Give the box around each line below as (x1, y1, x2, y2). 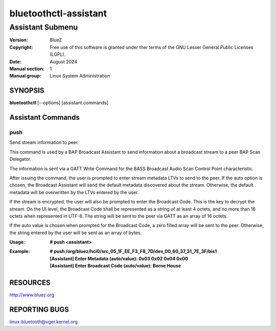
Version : (9, 37, 28, 43)
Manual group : (9, 73, 41, 79)
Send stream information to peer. (9, 139, 79, 146)
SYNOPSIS (9, 86, 44, 95)
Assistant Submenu (9, 23, 78, 32)
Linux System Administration (50, 73, 110, 79)
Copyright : (9, 44, 33, 50)
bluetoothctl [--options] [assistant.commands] (9, 100, 108, 106)
